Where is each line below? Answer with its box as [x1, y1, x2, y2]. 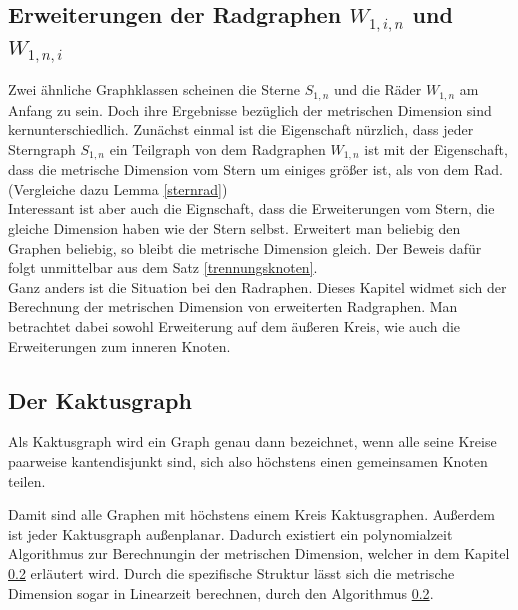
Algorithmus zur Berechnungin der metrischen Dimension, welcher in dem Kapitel [8, 543, 510, 564]
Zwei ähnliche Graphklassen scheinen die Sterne [8, 79, 301, 100]
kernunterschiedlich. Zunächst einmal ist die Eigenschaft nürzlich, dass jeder [8, 119, 474, 140]
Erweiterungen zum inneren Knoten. [8, 335, 231, 356]
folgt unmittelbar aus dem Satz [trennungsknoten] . [8, 257, 318, 278]
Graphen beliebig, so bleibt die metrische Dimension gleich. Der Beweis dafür [8, 237, 482, 258]
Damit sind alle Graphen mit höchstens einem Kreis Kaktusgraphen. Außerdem [8, 504, 495, 525]
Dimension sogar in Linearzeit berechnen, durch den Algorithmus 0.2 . [8, 582, 434, 603]
